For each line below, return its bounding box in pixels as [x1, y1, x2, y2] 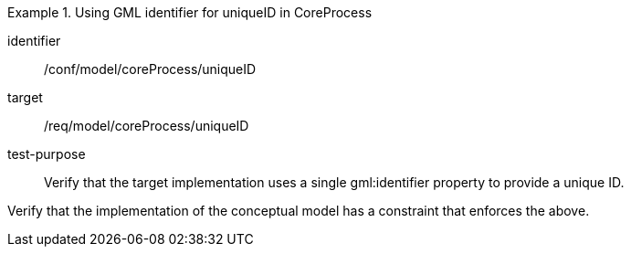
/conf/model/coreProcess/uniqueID [44, 61, 257, 77]
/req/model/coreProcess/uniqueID [44, 118, 249, 133]
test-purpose [7, 146, 86, 162]
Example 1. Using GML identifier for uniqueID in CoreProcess [7, 5, 373, 20]
